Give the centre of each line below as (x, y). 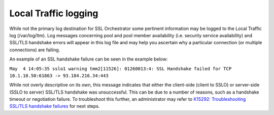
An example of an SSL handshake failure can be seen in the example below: (89, 59)
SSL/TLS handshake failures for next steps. (55, 106)
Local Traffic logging (54, 13)
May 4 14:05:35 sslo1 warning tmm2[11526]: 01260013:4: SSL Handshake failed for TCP (121, 68)
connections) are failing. (35, 50)
